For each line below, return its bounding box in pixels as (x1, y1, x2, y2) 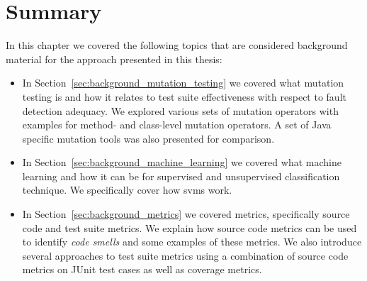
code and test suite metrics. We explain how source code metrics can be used (22, 220, 357, 235)
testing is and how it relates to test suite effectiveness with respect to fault (22, 89, 346, 104)
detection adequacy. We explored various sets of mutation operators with (22, 103, 339, 118)
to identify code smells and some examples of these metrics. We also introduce (22, 234, 362, 249)
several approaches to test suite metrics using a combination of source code (22, 248, 349, 263)
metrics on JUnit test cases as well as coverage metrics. (22, 262, 262, 277)
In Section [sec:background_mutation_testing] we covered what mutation (22, 75, 344, 90)
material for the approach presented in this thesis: (6, 51, 222, 66)
